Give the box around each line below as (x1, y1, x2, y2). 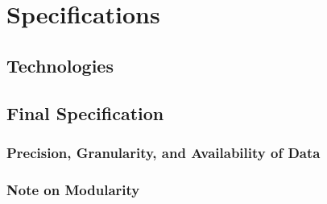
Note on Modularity (6, 179, 140, 199)
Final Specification (6, 100, 164, 125)
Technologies (6, 52, 114, 77)
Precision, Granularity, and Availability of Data (6, 142, 321, 162)
